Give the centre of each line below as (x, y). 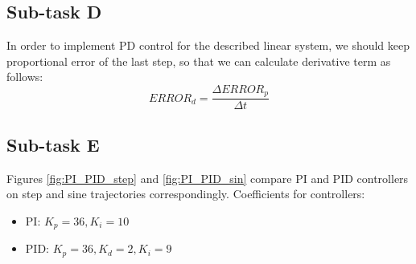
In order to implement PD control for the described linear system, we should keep (208, 45)
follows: (25, 77)
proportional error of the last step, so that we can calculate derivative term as (199, 61)
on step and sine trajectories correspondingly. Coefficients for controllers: (186, 194)
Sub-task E (53, 144)
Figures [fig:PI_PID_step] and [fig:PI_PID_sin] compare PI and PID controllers (208, 178)
